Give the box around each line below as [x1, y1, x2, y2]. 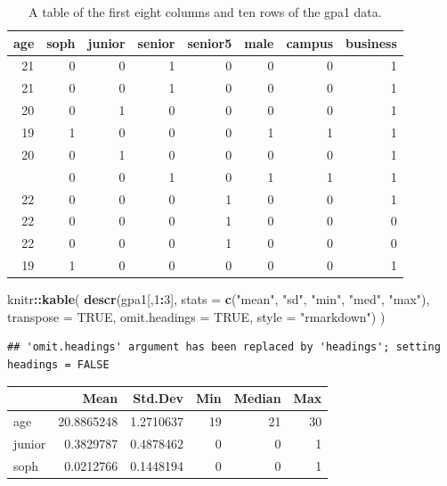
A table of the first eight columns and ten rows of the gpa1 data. [28, 3, 382, 21]
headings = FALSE [7, 358, 110, 371]
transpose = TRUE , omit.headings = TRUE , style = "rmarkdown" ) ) [7, 307, 386, 325]
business [345, 33, 397, 52]
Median [233, 389, 281, 407]
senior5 [187, 33, 232, 52]
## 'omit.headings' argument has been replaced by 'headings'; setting [7, 341, 441, 354]
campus [286, 33, 334, 52]
